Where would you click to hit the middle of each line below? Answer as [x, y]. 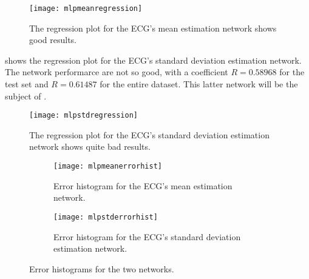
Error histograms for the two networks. [102, 268]
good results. [53, 40]
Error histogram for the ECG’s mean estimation [143, 185]
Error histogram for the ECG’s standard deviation [147, 236]
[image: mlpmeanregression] [86, 8]
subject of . [26, 96]
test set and [27, 84]
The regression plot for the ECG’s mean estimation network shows [153, 28]
